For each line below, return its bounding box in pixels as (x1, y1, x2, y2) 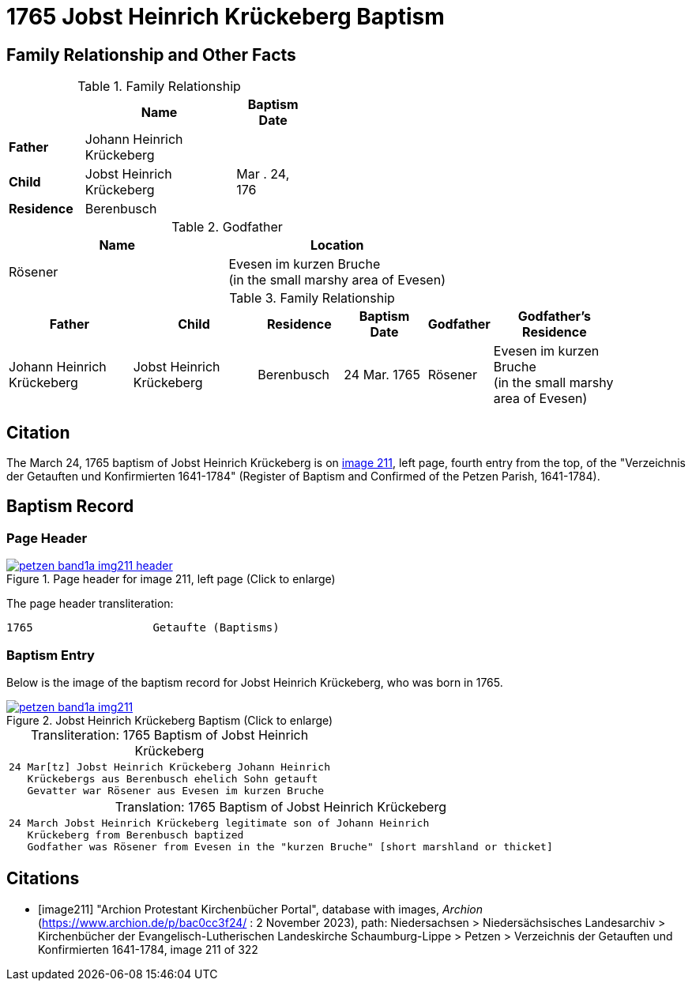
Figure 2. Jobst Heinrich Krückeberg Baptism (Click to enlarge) (6, 713, 333, 727)
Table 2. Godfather (171, 219, 283, 235)
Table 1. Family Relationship (77, 78, 241, 95)
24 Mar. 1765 (344, 367, 420, 383)
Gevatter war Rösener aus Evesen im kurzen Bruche (27, 784, 325, 797)
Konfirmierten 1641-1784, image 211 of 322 (38, 942, 258, 956)
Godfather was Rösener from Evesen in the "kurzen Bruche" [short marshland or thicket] (27, 840, 553, 853)
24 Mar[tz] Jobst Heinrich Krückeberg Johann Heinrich (9, 760, 330, 773)
